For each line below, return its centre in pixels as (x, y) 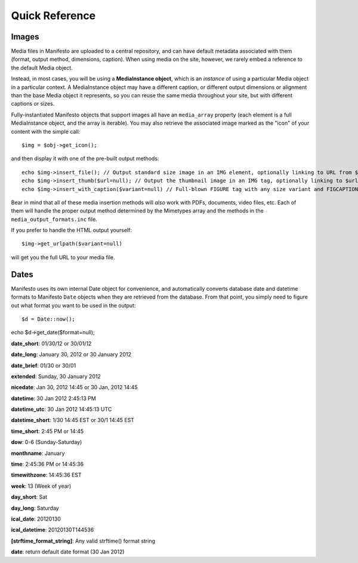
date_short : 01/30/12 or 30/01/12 (51, 343)
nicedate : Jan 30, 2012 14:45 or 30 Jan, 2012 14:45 (74, 387)
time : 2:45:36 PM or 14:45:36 (47, 464)
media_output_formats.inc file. (54, 219)
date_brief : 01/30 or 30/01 (44, 365)
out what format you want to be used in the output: (73, 305)
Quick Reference (53, 16)
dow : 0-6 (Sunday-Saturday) (47, 442)
